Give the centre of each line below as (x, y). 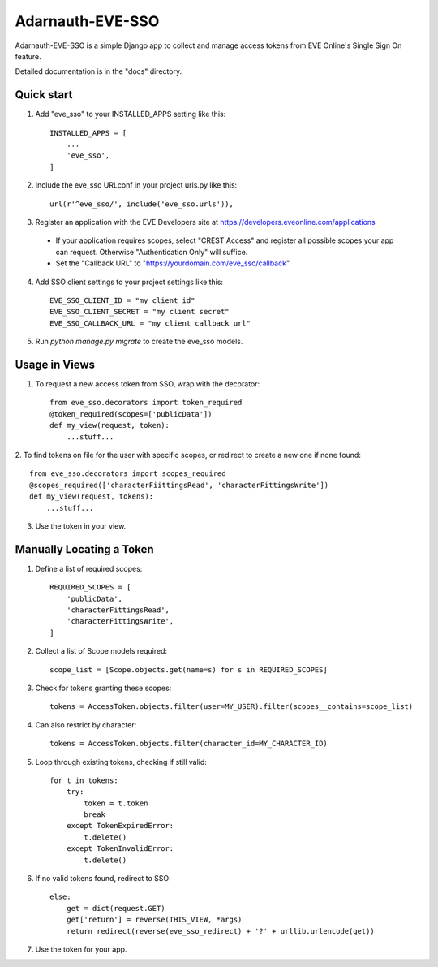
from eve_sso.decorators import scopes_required (128, 474)
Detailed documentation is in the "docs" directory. (99, 71)
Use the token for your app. (81, 949)
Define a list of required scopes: (89, 568)
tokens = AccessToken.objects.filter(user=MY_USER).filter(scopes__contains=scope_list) (232, 707)
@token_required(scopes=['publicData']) (131, 414)
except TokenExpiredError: (120, 826)
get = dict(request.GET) (116, 908)
